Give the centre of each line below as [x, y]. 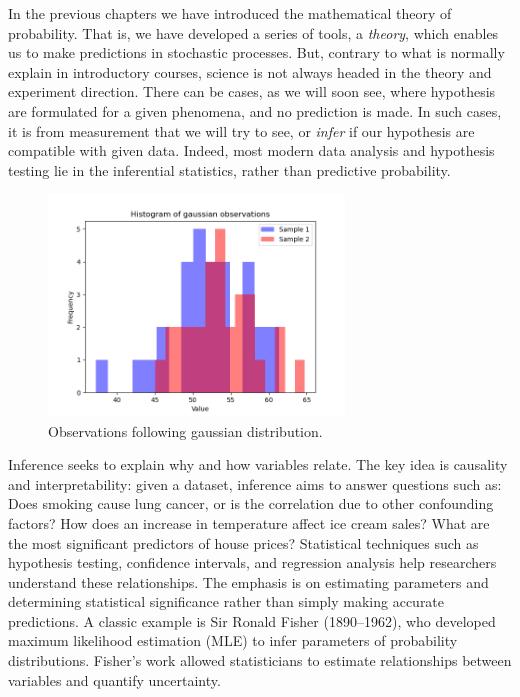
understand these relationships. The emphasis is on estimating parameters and [248, 581]
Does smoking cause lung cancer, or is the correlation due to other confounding [251, 503]
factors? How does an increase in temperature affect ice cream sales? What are [249, 522]
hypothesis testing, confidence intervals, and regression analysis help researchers [252, 562]
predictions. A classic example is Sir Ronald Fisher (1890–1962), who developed [252, 620]
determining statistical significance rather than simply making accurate [226, 601]
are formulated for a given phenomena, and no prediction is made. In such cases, [255, 110]
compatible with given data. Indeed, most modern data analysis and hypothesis [251, 150]
